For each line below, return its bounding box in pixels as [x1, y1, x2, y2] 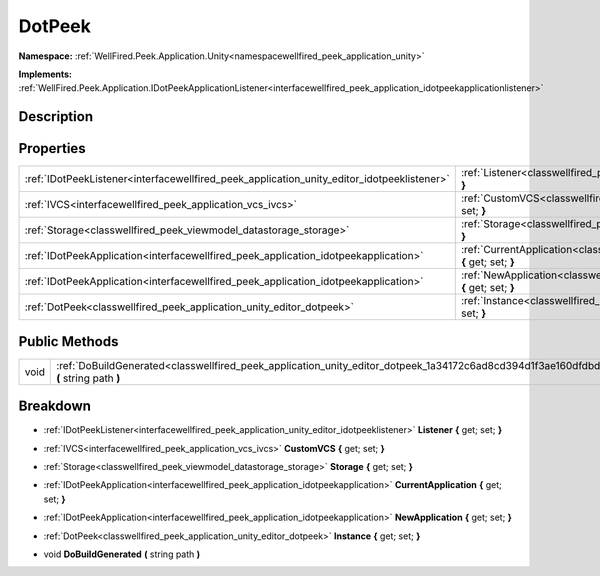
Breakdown [18, 398, 92, 415]
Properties [18, 140, 86, 157]
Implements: [18, 68, 73, 80]
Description [18, 108, 94, 125]
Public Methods [18, 333, 119, 350]
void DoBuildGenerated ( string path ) [43, 548, 201, 560]
